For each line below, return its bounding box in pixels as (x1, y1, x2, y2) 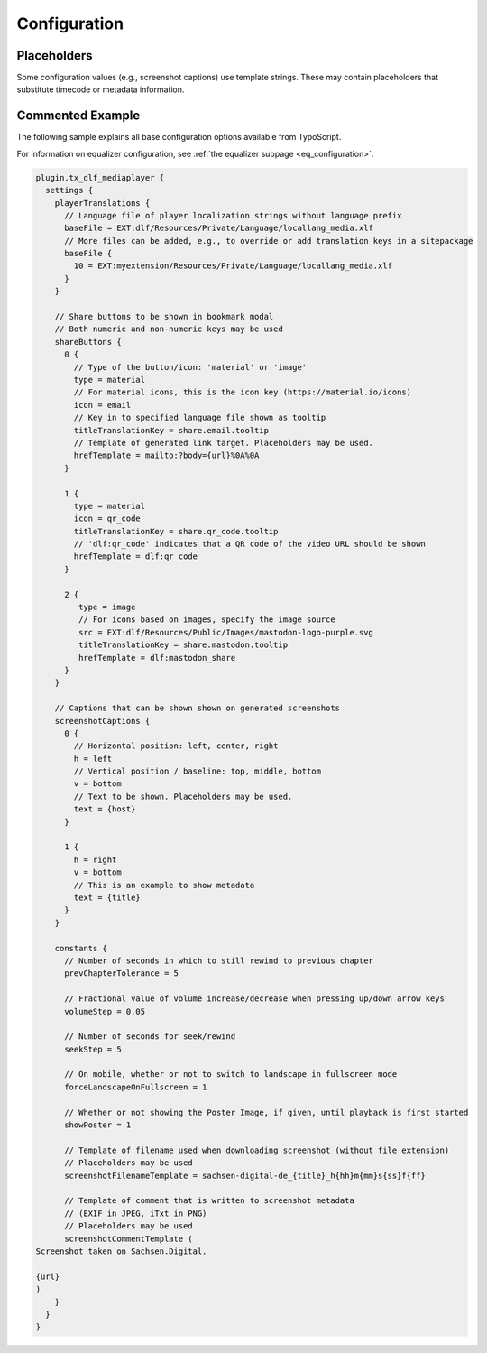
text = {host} (73, 804, 136, 814)
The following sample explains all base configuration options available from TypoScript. (16, 132, 342, 143)
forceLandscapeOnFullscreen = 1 (64, 1081, 207, 1092)
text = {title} (73, 893, 142, 903)
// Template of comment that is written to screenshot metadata (64, 1196, 355, 1206)
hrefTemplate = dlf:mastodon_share (78, 653, 236, 663)
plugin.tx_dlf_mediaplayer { (35, 172, 165, 182)
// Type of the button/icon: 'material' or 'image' (73, 362, 308, 372)
